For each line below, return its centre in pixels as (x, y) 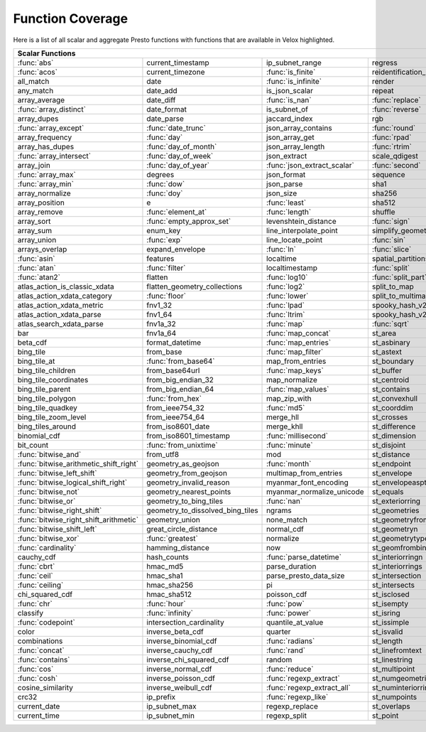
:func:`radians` (291, 641)
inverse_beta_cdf (175, 631)
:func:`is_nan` (289, 99)
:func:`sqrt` (390, 323)
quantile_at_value (295, 622)
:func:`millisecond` (297, 436)
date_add (162, 90)
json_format (286, 174)
